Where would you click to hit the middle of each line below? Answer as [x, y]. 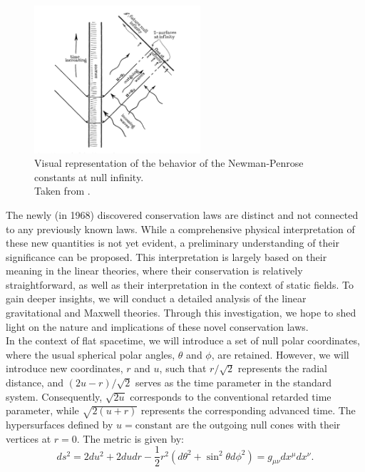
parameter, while [42, 410]
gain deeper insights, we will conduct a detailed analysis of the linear [156, 298]
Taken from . [62, 191]
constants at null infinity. [89, 176]
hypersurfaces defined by [60, 424]
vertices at [29, 438]
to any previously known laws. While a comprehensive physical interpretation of [180, 229]
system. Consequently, [54, 396]
